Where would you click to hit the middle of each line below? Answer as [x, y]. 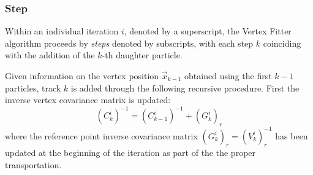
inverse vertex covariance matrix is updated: [88, 100]
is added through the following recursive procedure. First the [185, 87]
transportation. [33, 164]
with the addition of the [50, 55]
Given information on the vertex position [82, 76]
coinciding [282, 43]
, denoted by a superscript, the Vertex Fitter [208, 31]
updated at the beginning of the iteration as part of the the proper [130, 153]
